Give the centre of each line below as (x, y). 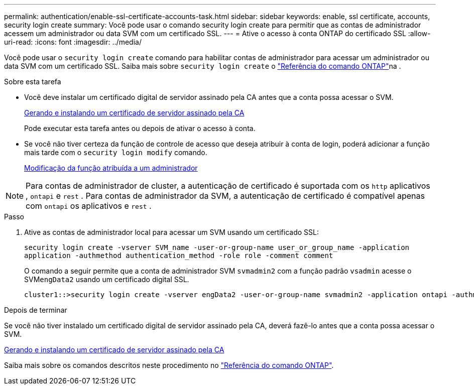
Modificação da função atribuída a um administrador (111, 168)
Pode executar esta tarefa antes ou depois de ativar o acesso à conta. (140, 128)
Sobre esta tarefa (33, 82)
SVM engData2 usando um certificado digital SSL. (107, 279)
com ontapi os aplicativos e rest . (89, 206)
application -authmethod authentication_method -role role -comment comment (179, 255)
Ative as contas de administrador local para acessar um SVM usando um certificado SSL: (171, 232)
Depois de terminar (36, 310)
